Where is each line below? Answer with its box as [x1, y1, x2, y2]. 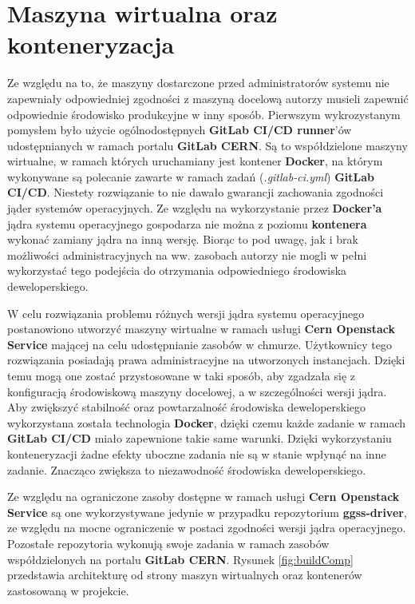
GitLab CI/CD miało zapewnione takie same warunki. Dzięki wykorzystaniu [7, 430, 392, 447]
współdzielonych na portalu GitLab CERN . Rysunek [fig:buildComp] [7, 550, 354, 567]
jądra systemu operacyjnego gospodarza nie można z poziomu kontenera [7, 215, 367, 232]
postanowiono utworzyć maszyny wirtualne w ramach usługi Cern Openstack [7, 320, 395, 337]
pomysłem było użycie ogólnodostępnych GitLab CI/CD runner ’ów [7, 121, 352, 138]
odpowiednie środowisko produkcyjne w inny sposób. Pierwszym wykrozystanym [7, 105, 401, 122]
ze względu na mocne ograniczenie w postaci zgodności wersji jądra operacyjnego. [7, 519, 406, 536]
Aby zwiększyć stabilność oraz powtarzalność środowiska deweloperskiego [7, 399, 366, 415]
